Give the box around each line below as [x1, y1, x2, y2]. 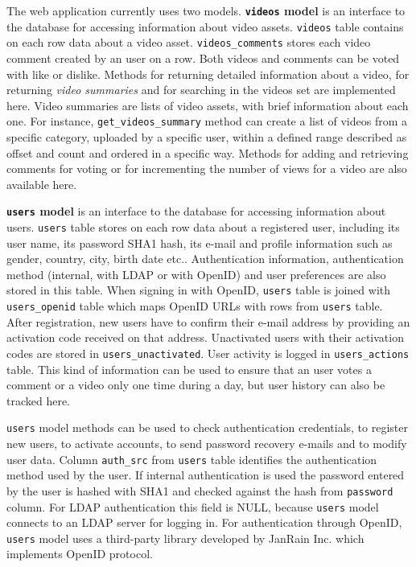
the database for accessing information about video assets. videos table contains [6, 18, 404, 35]
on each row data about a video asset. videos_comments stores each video [6, 34, 371, 51]
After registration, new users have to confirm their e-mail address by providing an [6, 313, 410, 330]
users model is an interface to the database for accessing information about [6, 203, 386, 220]
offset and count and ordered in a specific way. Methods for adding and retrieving [6, 144, 409, 161]
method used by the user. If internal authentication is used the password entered [6, 466, 405, 483]
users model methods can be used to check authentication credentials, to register [6, 419, 408, 436]
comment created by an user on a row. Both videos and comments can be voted [6, 49, 400, 66]
